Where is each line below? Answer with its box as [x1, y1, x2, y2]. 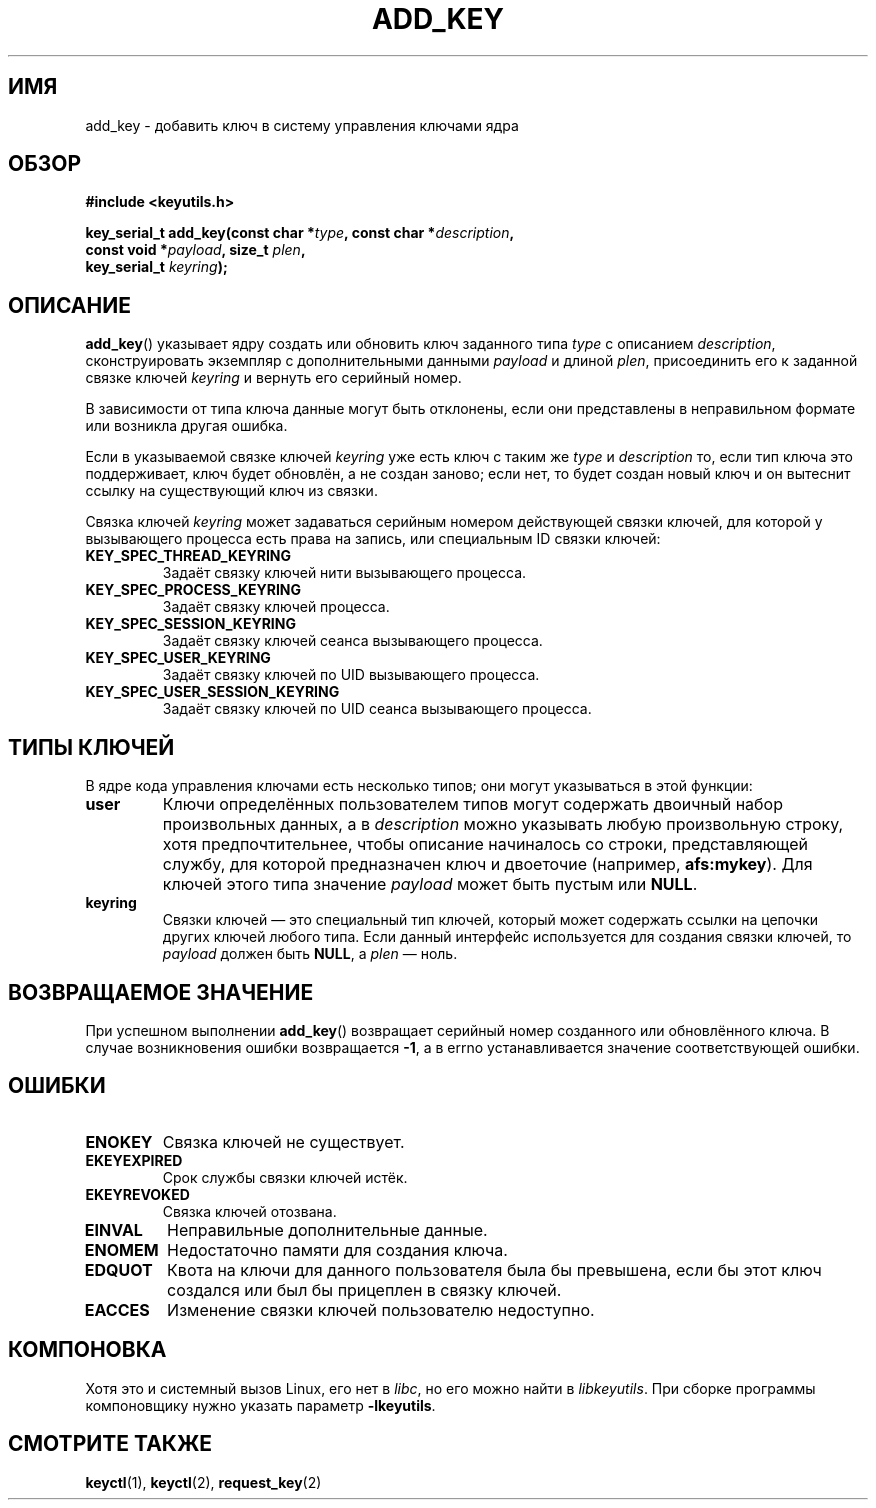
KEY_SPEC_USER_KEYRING [85, 649, 271, 667]
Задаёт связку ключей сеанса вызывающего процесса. [162, 632, 543, 650]
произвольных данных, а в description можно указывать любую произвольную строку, [162, 814, 844, 835]
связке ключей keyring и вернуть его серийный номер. [85, 369, 462, 387]
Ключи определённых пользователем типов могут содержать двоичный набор [162, 794, 783, 815]
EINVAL [84, 1219, 143, 1240]
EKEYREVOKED [85, 1185, 190, 1203]
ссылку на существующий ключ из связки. [85, 482, 378, 500]
